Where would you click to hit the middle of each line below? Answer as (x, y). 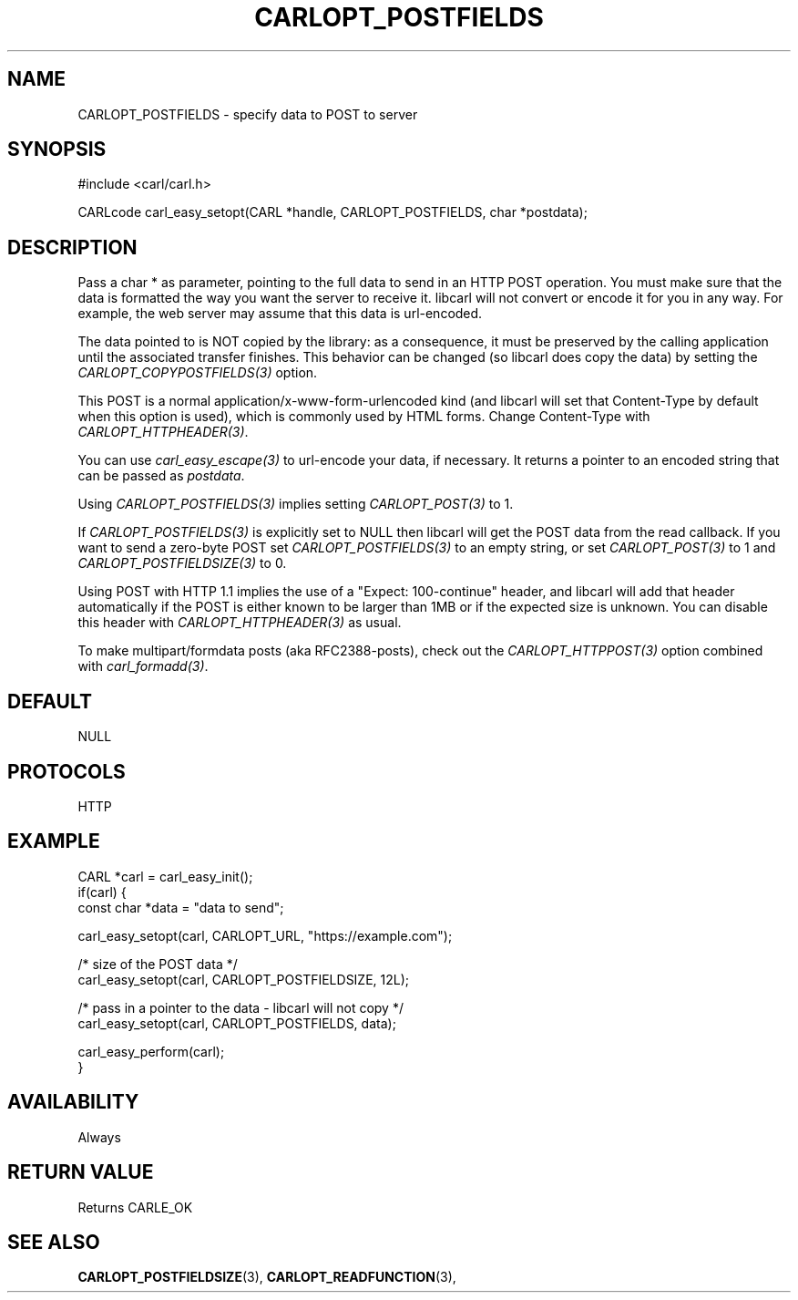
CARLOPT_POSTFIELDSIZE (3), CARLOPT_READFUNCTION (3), (267, 1277)
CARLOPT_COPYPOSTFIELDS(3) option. (198, 373)
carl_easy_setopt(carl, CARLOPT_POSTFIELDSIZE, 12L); (244, 979)
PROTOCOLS (66, 771)
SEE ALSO (54, 1242)
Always (99, 1137)
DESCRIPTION (72, 247)
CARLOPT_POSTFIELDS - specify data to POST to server (248, 114)
